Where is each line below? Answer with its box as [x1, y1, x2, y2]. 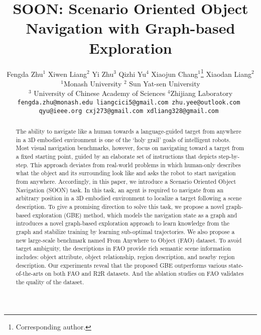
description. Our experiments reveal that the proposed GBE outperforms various [16, 261, 227, 269]
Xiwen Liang [48, 68, 87, 79]
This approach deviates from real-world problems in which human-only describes [30, 160, 241, 169]
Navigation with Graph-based [26, 18, 235, 38]
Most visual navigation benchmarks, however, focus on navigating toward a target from [16, 144, 244, 152]
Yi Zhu [92, 68, 114, 79]
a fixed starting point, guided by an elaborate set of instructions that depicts [16, 152, 217, 161]
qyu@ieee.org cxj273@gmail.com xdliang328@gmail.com [39, 107, 219, 115]
